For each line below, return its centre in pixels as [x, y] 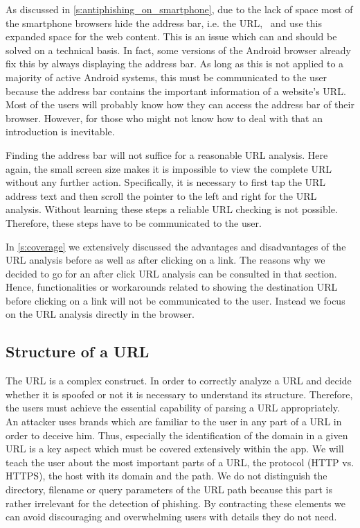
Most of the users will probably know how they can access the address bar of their [180, 104]
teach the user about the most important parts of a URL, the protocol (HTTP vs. [180, 462]
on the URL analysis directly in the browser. [100, 314]
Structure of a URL [78, 351]
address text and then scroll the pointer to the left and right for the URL [161, 195]
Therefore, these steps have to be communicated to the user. [134, 222]
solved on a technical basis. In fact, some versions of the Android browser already [178, 50]
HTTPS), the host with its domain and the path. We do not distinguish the [166, 476]
